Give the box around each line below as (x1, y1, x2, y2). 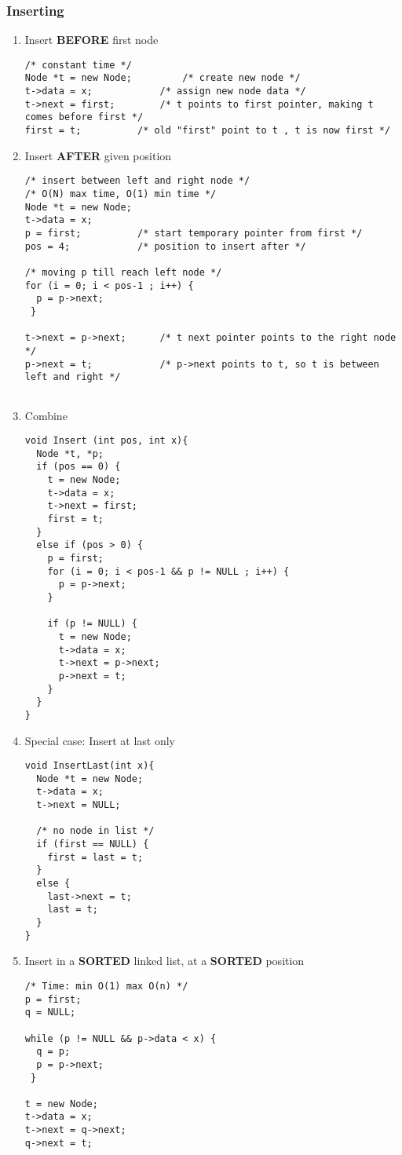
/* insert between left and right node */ (24, 175, 250, 187)
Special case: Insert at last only (24, 732, 175, 748)
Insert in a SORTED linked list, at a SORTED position (24, 952, 305, 969)
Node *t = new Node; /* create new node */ (24, 72, 301, 84)
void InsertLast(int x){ (24, 760, 155, 772)
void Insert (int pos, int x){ (24, 435, 188, 447)
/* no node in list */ (36, 825, 155, 837)
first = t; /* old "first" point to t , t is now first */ (24, 125, 391, 137)
